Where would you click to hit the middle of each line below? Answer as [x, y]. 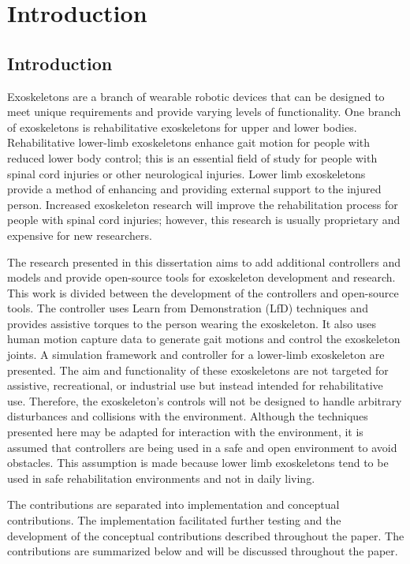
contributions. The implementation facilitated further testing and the [174, 520]
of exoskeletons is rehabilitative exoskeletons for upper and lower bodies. [182, 127]
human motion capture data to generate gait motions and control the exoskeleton [204, 339]
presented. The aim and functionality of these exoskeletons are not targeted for [198, 370]
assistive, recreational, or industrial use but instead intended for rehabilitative [195, 385]
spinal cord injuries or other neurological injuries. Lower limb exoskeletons [186, 173]
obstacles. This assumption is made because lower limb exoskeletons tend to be [198, 463]
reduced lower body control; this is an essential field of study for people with [192, 157]
